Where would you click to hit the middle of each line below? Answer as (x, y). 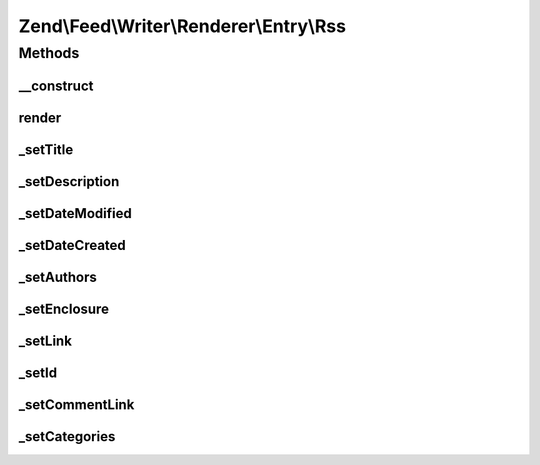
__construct (56, 85)
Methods (49, 53)
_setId (38, 372)
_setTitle (46, 149)
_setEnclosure (64, 308)
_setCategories (67, 436)
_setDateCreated (72, 245)
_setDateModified (75, 213)
